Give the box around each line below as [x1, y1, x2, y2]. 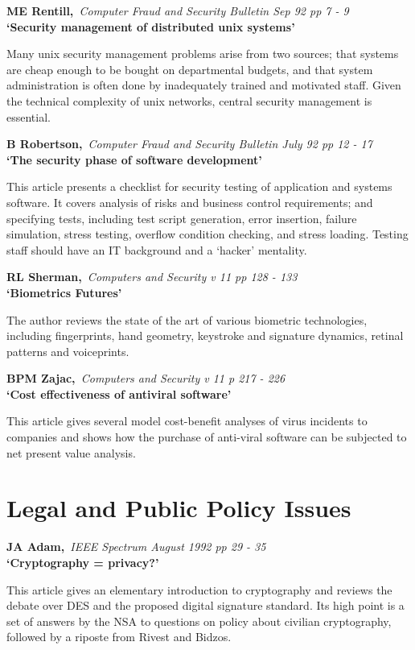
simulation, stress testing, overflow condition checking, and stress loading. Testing [6, 226, 409, 242]
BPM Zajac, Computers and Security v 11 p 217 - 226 [6, 370, 286, 387]
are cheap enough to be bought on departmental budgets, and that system [6, 60, 373, 77]
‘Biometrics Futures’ [6, 284, 122, 300]
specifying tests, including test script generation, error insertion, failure [6, 209, 357, 226]
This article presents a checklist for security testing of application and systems [6, 178, 392, 195]
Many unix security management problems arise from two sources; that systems [6, 45, 399, 62]
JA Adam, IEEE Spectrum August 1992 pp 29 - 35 [6, 538, 266, 555]
